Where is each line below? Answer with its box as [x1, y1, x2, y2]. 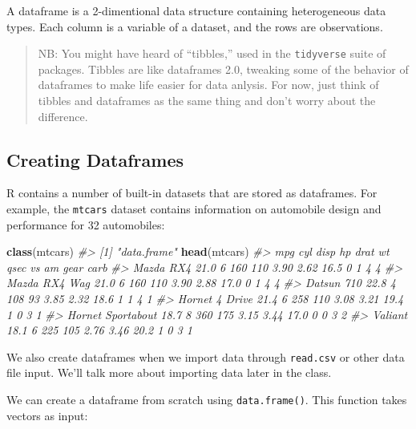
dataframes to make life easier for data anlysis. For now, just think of [38, 76, 379, 93]
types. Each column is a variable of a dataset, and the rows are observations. [6, 18, 383, 34]
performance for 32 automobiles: [6, 216, 165, 233]
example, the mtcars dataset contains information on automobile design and [6, 200, 382, 217]
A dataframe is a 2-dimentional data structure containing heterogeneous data [6, 2, 386, 18]
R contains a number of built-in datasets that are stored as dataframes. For [6, 184, 378, 201]
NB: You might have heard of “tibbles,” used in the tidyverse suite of [38, 45, 386, 62]
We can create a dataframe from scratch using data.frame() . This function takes [6, 391, 407, 408]
